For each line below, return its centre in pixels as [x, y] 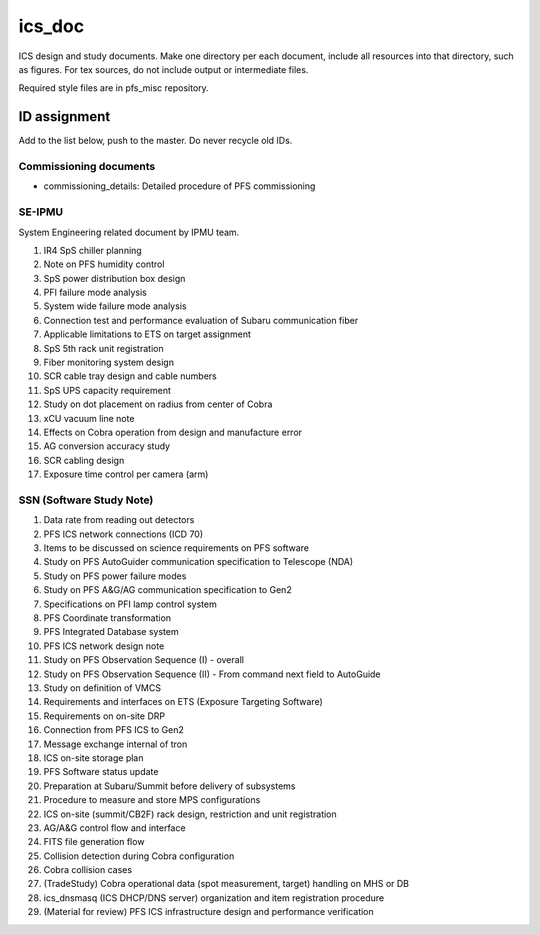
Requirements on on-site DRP [104, 716]
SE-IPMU [41, 212]
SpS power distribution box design [114, 278]
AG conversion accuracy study [106, 446]
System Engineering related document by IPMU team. [129, 232]
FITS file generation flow [94, 842]
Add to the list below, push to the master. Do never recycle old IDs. [155, 141]
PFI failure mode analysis [95, 292]
